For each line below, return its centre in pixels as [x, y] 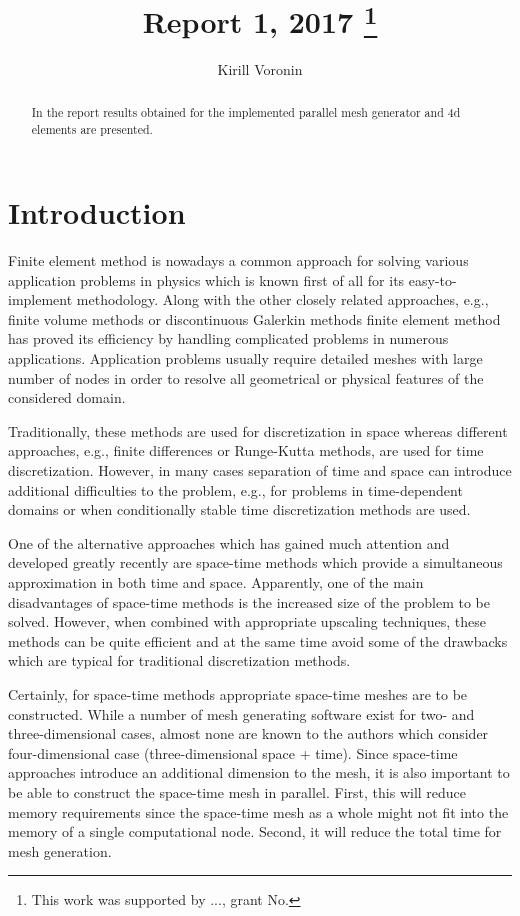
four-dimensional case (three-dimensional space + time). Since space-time [233, 752]
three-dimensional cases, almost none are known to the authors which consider [248, 733]
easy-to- [432, 279]
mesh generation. [60, 850]
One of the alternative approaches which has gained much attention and [229, 542]
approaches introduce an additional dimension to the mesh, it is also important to [259, 772]
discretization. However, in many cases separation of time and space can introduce [260, 470]
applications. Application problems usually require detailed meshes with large [245, 358]
